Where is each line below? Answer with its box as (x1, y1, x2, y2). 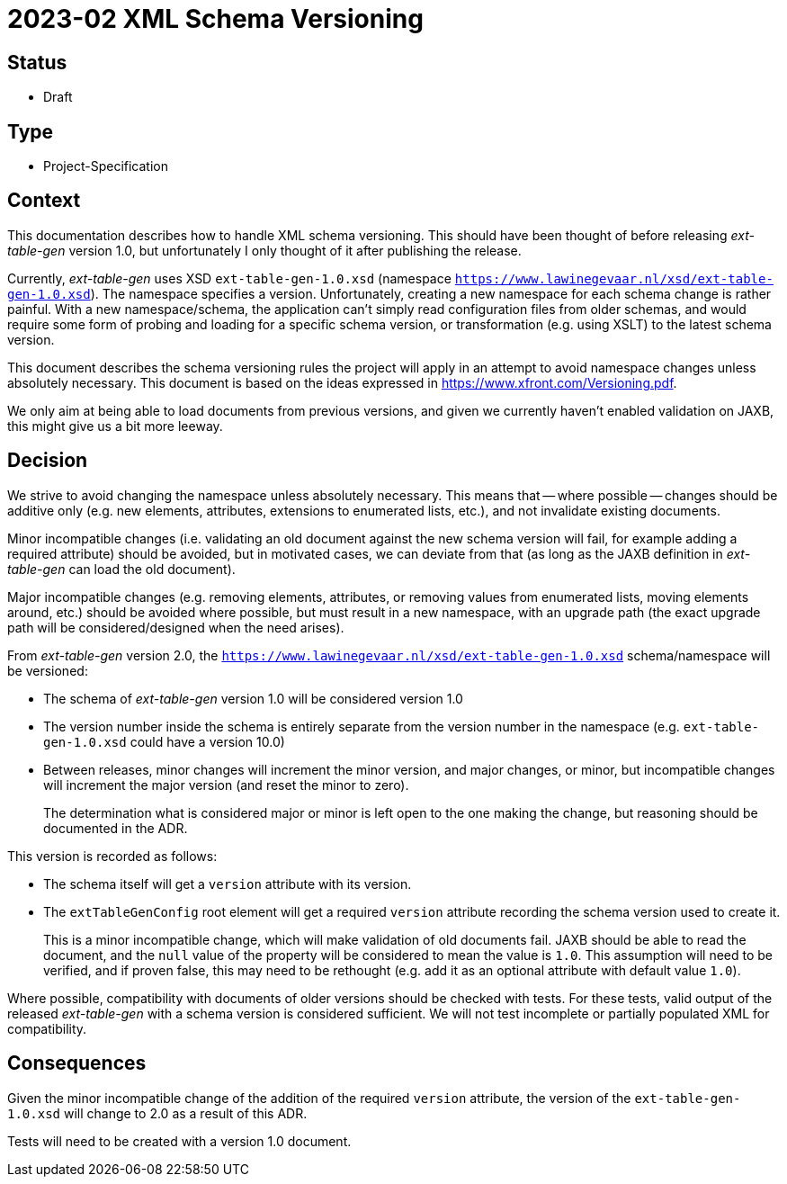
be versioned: (7, 662, 88, 678)
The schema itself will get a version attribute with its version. (43, 875, 412, 892)
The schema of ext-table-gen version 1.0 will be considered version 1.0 (43, 690, 463, 706)
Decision (7, 449, 88, 472)
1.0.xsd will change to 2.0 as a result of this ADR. (7, 1105, 308, 1121)
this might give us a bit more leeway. (7, 417, 223, 434)
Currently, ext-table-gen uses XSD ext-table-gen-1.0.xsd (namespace (7, 270, 452, 286)
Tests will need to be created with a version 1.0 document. (7, 1133, 352, 1149)
